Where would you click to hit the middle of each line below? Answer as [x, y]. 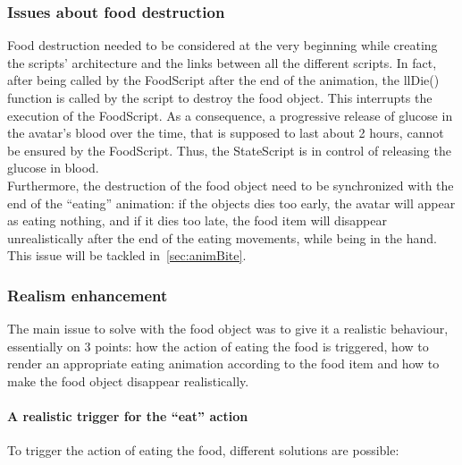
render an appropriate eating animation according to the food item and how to [223, 364]
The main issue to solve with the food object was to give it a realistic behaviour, [228, 329]
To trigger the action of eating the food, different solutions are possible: [203, 450]
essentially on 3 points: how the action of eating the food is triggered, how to [218, 346]
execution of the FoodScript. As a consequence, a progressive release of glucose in [230, 115]
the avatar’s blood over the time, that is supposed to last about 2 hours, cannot [226, 133]
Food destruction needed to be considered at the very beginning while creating [223, 45]
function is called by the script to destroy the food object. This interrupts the [220, 97]
